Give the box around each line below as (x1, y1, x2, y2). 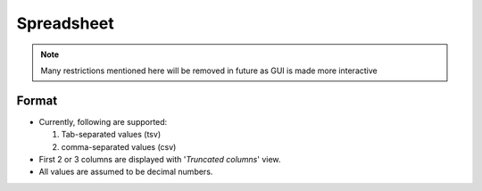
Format (16, 93, 58, 108)
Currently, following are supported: (38, 116, 168, 127)
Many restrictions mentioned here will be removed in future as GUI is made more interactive (40, 65, 378, 76)
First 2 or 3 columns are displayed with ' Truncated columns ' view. (38, 154, 281, 165)
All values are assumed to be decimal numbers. (38, 166, 213, 178)
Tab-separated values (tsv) (61, 129, 161, 140)
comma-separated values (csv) (61, 141, 177, 152)
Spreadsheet (16, 13, 115, 33)
